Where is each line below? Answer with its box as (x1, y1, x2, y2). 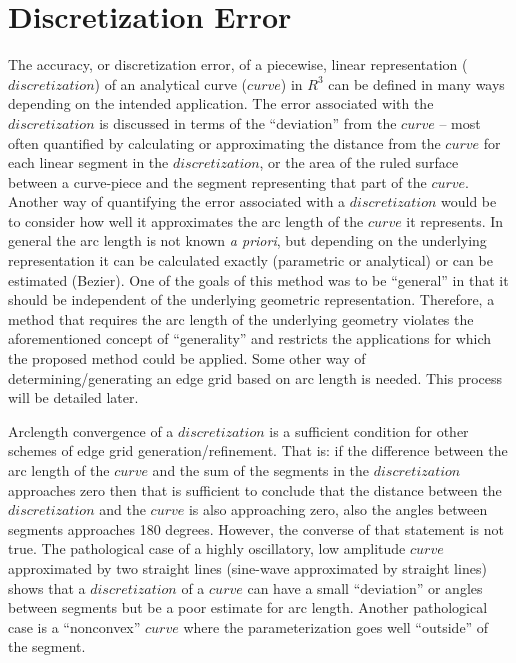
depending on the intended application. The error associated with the (8, 93, 434, 114)
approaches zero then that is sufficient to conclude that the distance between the (8, 479, 502, 500)
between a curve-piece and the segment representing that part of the (8, 171, 427, 192)
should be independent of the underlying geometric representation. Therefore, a (8, 289, 495, 310)
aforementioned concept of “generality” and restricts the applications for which (8, 328, 492, 349)
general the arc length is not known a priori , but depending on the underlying (8, 230, 487, 251)
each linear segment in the (8, 152, 169, 173)
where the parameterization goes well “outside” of (183, 616, 489, 637)
